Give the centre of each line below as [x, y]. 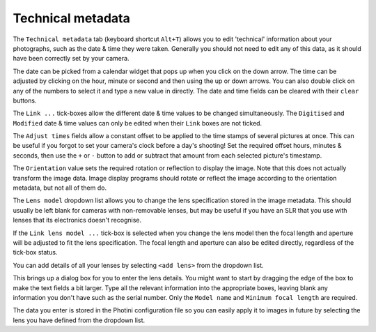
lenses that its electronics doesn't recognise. [77, 220]
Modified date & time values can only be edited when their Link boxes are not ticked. [138, 123]
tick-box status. [35, 252]
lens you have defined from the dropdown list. [79, 320]
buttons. [25, 100]
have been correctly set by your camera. [71, 59]
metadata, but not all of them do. [60, 188]
